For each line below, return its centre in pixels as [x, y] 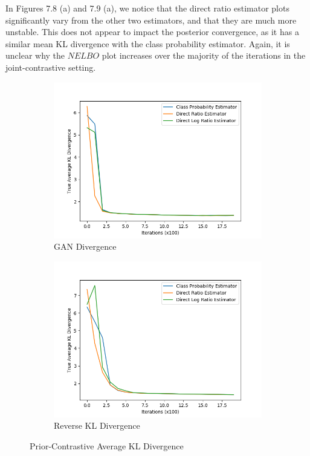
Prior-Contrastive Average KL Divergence [107, 445]
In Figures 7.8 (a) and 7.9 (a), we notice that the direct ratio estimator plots [147, 8]
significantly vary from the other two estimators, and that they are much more [151, 20]
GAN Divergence [85, 246]
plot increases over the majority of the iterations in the [204, 55]
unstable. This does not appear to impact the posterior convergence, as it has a [152, 32]
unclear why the [35, 55]
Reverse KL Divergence [97, 425]
